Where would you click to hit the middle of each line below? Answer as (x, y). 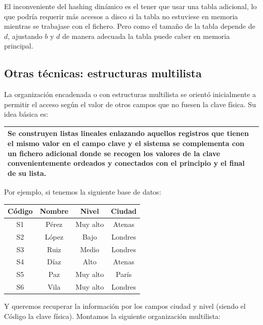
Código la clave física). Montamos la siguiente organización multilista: (112, 316)
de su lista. (27, 173)
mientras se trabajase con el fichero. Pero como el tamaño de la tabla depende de (130, 26)
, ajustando (25, 36)
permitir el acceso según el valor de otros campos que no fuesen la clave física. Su (130, 104)
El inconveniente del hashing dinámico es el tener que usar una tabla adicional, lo (130, 6)
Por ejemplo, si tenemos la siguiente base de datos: (83, 191)
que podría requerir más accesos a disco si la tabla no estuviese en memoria (121, 16)
